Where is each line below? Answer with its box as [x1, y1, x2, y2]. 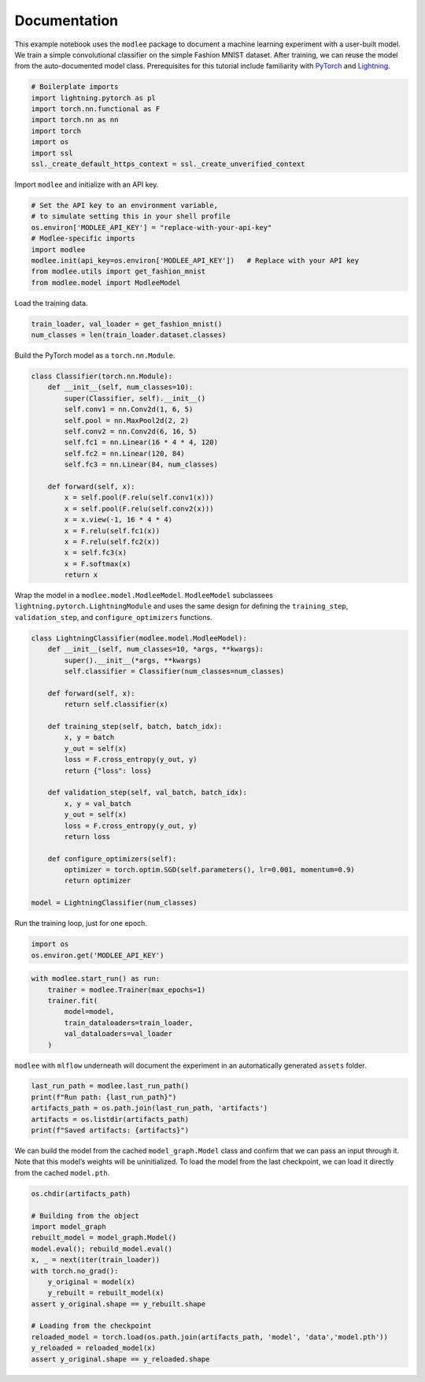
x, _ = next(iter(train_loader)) [31, 1255, 161, 1265]
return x [64, 570, 98, 579]
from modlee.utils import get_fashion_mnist [31, 267, 206, 276]
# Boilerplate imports [31, 83, 119, 91]
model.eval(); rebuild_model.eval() [31, 1244, 173, 1253]
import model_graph [31, 1222, 106, 1231]
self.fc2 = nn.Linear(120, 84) [64, 449, 185, 458]
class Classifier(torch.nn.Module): [31, 372, 173, 381]
